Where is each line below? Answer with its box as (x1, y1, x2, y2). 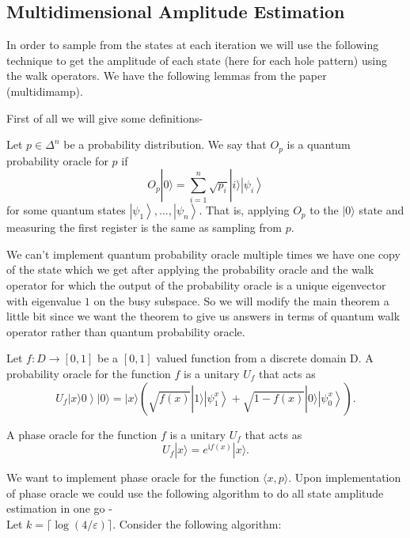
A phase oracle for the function (6, 426, 158, 442)
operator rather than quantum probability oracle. (6, 323, 245, 339)
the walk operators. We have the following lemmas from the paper (6, 67, 327, 84)
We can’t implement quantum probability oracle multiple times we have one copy (6, 245, 401, 262)
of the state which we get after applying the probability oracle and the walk (6, 261, 374, 278)
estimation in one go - (6, 500, 112, 517)
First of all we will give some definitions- (6, 109, 203, 126)
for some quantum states (6, 202, 126, 218)
